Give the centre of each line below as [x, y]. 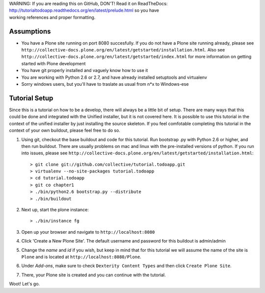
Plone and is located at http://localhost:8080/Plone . [81, 257]
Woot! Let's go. [25, 284]
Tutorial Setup [31, 98]
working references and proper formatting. [52, 17]
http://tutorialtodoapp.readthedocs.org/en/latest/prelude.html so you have [84, 10]
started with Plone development [53, 63]
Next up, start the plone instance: [55, 210]
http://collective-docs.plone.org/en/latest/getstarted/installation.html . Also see [123, 50]
